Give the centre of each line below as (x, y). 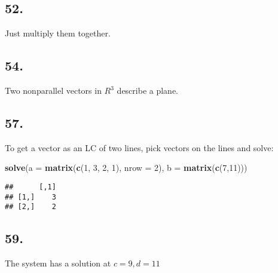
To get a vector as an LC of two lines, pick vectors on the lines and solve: (139, 147)
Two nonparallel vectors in (53, 90)
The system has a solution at (58, 263)
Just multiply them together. (58, 33)
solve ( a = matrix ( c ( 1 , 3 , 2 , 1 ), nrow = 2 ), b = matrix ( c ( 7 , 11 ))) (126, 168)
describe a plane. (147, 90)
